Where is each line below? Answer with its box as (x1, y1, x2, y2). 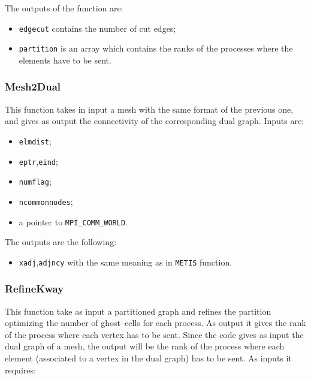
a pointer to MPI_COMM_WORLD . (19, 215, 128, 228)
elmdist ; (19, 134, 52, 147)
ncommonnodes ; (19, 195, 73, 207)
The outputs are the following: (5, 236, 117, 248)
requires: (5, 363, 36, 376)
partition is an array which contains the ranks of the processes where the (19, 42, 293, 55)
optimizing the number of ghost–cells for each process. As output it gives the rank (5, 316, 306, 329)
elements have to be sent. (19, 53, 111, 66)
